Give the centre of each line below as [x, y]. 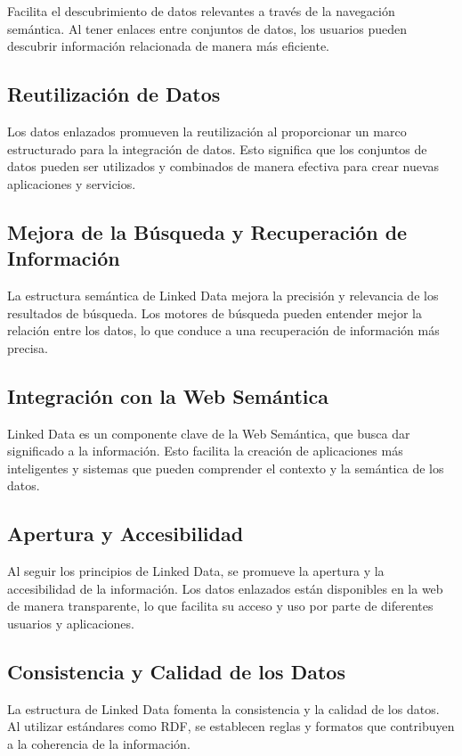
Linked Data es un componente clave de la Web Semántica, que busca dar [209, 433]
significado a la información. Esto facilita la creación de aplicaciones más [205, 451]
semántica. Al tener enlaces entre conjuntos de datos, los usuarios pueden [207, 28]
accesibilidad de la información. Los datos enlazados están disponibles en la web [225, 588]
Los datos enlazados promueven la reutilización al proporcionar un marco [207, 131]
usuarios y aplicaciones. [71, 623]
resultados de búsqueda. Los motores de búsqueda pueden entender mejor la [215, 312]
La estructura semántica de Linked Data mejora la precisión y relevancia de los [223, 295]
